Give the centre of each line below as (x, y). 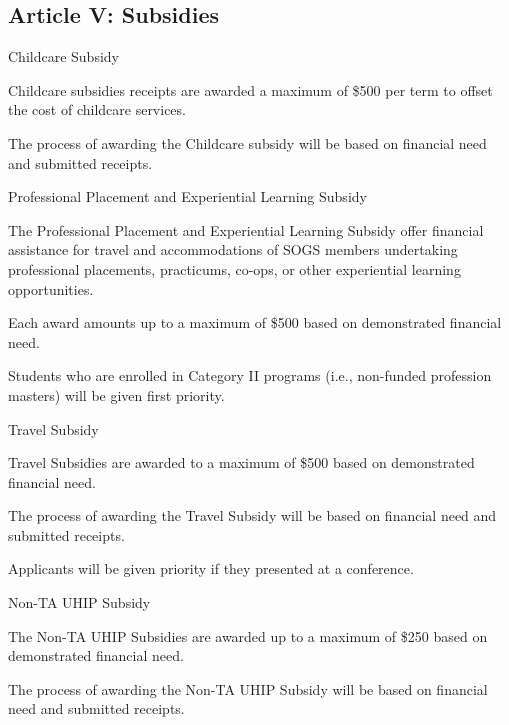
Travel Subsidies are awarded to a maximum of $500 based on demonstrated (241, 462)
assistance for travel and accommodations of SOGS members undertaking (233, 249)
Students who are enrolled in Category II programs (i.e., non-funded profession (250, 375)
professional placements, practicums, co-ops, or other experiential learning (234, 268)
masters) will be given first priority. (116, 394)
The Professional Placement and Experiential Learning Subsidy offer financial (246, 229)
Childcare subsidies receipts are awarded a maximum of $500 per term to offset (250, 89)
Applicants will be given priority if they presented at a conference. (211, 568)
